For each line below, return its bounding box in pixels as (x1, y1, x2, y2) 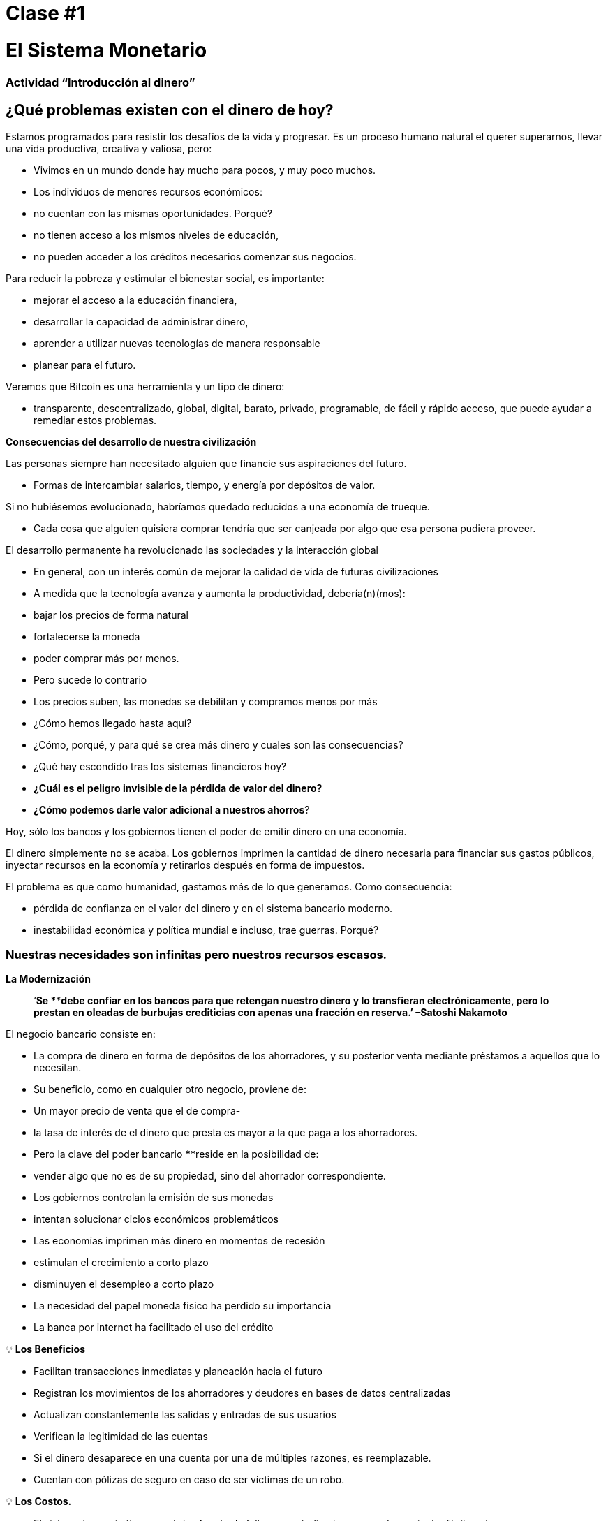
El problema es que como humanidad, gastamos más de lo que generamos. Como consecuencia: (6, 881, 452, 893)
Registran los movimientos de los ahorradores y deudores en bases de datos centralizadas (34, 1387, 451, 1399)
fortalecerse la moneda (34, 631, 140, 643)
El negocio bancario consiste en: (6, 1028, 156, 1041)
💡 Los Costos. (6, 1495, 72, 1508)
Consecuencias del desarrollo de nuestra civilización (6, 436, 257, 448)
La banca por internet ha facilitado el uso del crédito (34, 1321, 274, 1334)
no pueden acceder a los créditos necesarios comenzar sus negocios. (34, 251, 357, 263)
